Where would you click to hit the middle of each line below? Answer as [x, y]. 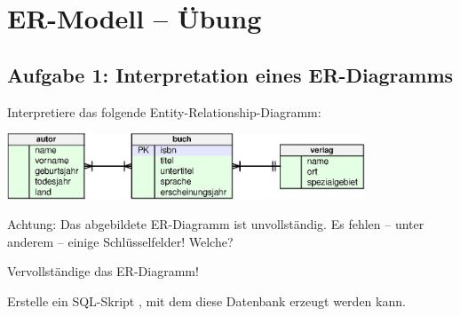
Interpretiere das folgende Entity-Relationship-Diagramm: [164, 111]
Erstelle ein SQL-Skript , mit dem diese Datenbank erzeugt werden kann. [206, 300]
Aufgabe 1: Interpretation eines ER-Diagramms [230, 74]
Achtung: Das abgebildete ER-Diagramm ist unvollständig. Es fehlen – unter [216, 224]
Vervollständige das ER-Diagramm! [103, 271]
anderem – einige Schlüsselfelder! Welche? [120, 241]
